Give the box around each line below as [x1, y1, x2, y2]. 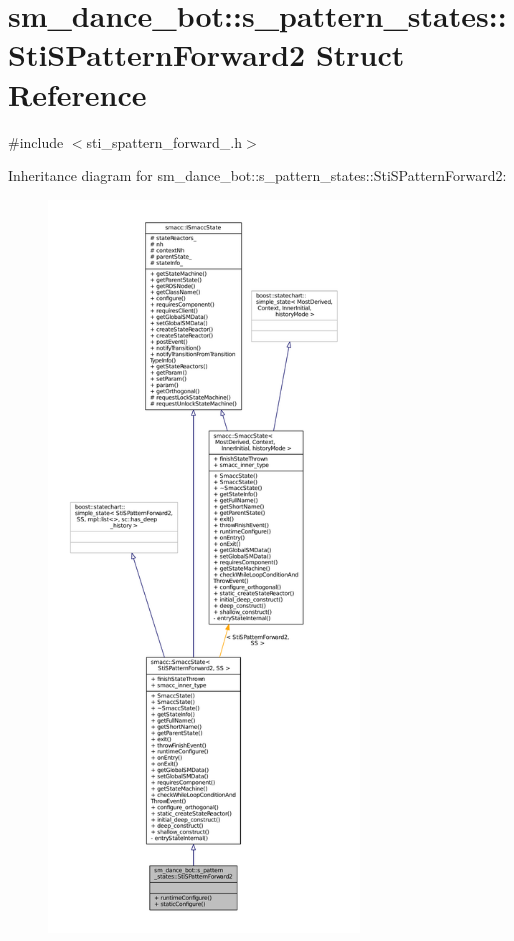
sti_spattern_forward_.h [86, 131, 243, 152]
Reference [8, 73, 147, 114]
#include [8, 131, 64, 152]
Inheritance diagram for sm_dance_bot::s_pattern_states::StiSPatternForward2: [8, 165, 507, 186]
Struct [315, 34, 405, 75]
